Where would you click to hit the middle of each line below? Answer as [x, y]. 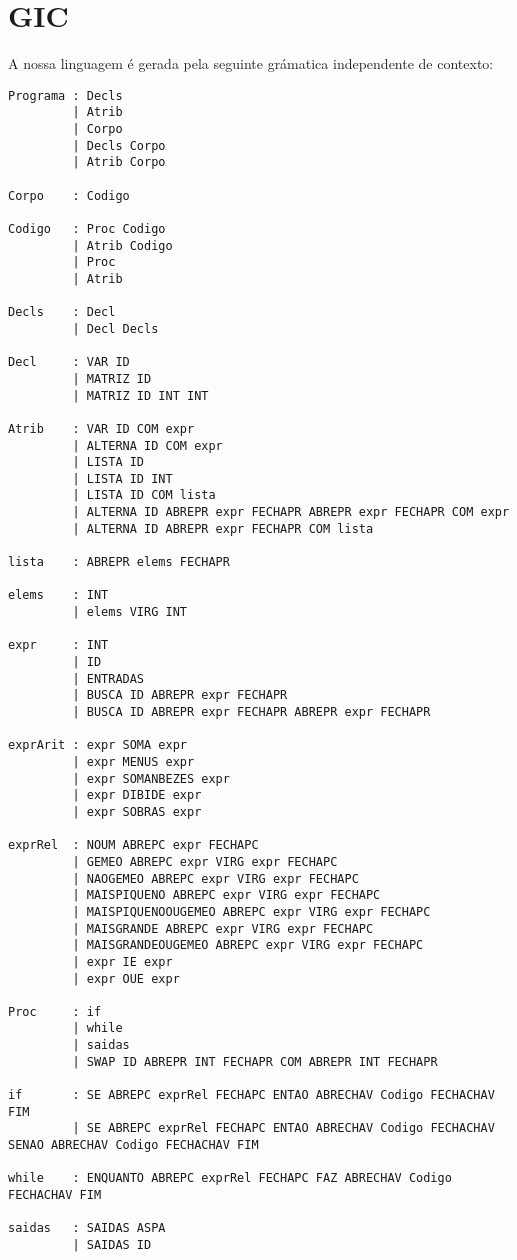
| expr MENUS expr [133, 761]
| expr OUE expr [126, 978]
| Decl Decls [115, 328]
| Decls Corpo [119, 145]
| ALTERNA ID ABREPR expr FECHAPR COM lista [223, 528]
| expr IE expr [122, 961]
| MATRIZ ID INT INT [140, 395]
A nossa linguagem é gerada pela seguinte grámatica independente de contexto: [251, 63]
